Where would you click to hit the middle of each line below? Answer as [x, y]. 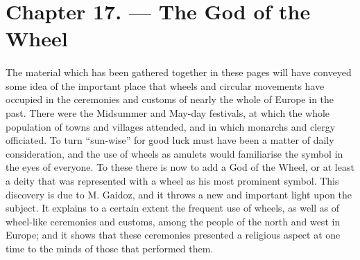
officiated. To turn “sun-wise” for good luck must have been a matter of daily [170, 140]
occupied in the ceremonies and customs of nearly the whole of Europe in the [170, 99]
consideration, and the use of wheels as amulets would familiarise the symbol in [174, 153]
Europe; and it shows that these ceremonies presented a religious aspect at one [173, 235]
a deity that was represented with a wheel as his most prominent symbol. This [172, 180]
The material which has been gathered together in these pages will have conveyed [179, 72]
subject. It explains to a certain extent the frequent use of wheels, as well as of [173, 208]
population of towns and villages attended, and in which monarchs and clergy [171, 126]
